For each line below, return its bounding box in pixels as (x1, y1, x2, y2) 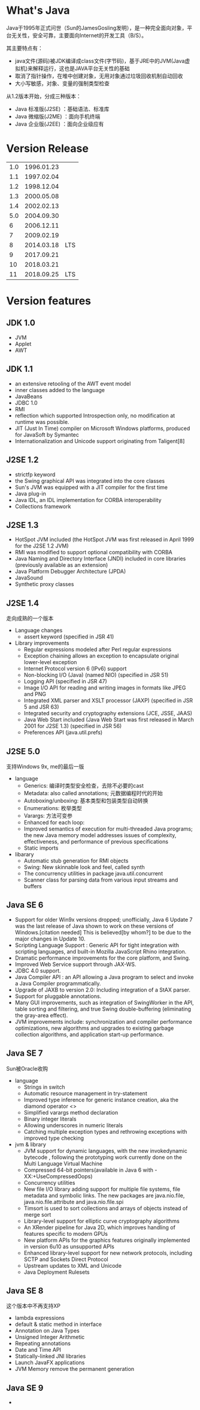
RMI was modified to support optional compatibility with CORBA (14, 549, 172, 556)
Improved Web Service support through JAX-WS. (14, 960, 137, 967)
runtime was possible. (14, 418, 69, 425)
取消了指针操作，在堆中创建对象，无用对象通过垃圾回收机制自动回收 (14, 72, 183, 79)
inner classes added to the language (14, 386, 105, 393)
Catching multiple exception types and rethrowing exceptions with (23, 1128, 187, 1135)
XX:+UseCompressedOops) (23, 1172, 93, 1180)
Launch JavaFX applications (14, 1359, 85, 1366)
